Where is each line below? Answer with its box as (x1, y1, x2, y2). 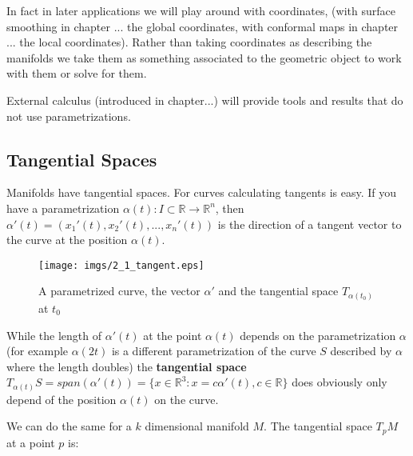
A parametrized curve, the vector (38, 282, 201, 299)
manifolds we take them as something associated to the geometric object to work (6, 49, 402, 66)
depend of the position (6, 390, 117, 407)
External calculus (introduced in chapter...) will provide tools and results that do (6, 91, 403, 108)
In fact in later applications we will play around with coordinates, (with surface (6, 2, 395, 18)
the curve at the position (6, 231, 128, 248)
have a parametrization (6, 199, 120, 216)
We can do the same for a (6, 418, 132, 434)
